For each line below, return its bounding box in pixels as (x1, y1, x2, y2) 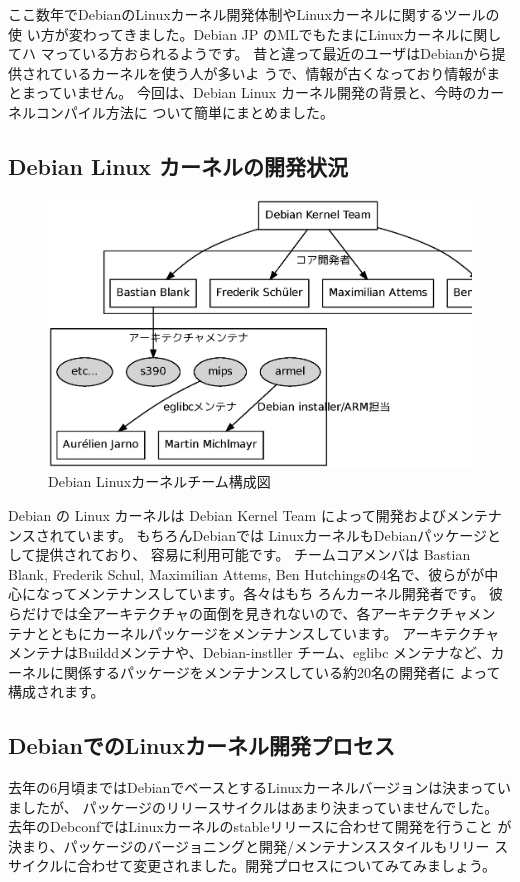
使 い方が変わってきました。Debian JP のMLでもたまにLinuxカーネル (8, 23, 460, 44)
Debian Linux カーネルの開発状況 (8, 150, 349, 181)
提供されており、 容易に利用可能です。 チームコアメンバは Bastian (35, 544, 471, 565)
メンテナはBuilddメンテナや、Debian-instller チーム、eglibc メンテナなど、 (8, 642, 491, 663)
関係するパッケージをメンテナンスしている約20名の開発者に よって (63, 661, 501, 682)
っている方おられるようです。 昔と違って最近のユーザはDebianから (54, 43, 492, 64)
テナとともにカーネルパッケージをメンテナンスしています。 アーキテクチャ (8, 622, 500, 643)
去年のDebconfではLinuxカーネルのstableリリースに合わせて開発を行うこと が (8, 816, 512, 837)
